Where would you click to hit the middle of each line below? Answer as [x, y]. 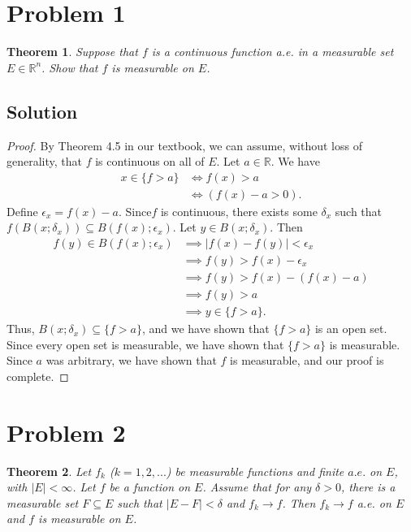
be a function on [150, 487]
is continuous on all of [150, 161]
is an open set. [351, 329]
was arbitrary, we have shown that [131, 360]
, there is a [368, 487]
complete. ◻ [38, 376]
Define [22, 211]
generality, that [45, 161]
